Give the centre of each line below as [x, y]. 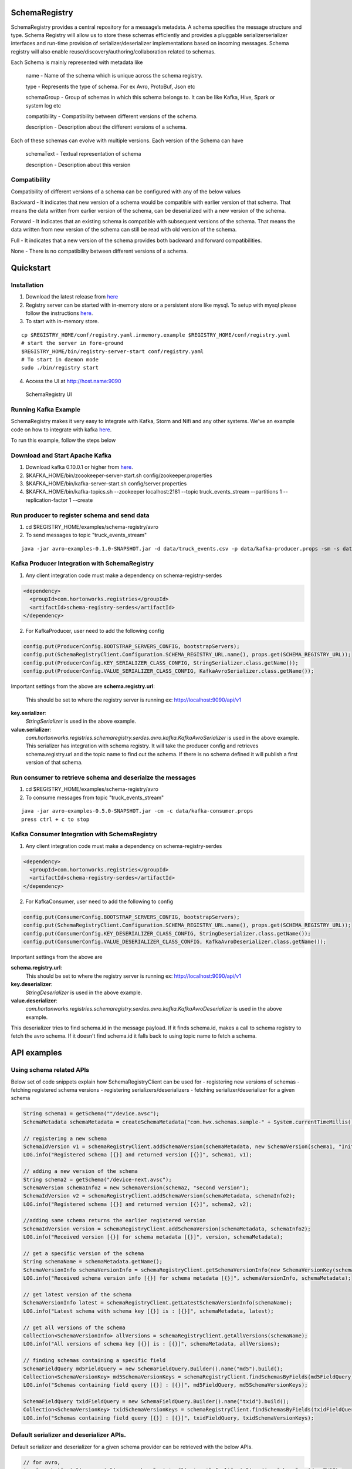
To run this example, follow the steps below [63, 440]
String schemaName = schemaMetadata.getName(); [93, 1262]
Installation [27, 285]
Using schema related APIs [50, 1070]
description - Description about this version [78, 165]
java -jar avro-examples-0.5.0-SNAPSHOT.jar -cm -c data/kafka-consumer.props [137, 811]
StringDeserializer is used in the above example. [84, 992]
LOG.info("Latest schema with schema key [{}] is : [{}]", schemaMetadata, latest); [148, 1311]
